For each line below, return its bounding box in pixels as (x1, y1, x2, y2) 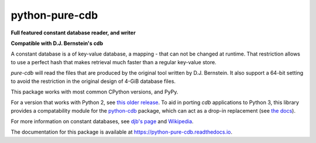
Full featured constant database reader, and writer (11, 29, 136, 36)
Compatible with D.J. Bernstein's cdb (11, 40, 104, 47)
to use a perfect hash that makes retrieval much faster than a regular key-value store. (11, 58, 217, 65)
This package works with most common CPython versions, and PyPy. (11, 88, 178, 95)
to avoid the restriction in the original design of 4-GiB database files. (11, 78, 176, 85)
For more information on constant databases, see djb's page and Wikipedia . (11, 118, 194, 125)
